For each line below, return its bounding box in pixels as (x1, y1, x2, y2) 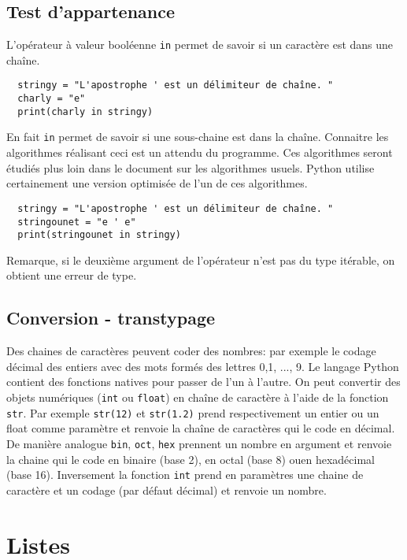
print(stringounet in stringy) (17, 229, 181, 241)
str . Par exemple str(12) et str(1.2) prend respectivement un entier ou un (6, 404, 379, 421)
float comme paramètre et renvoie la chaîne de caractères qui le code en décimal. (6, 420, 395, 436)
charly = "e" (17, 93, 86, 105)
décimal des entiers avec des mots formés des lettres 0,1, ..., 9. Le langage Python (6, 358, 399, 374)
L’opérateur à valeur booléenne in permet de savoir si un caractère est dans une (6, 36, 394, 53)
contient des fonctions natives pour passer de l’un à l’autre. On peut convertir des (6, 373, 401, 390)
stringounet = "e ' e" (17, 216, 136, 228)
